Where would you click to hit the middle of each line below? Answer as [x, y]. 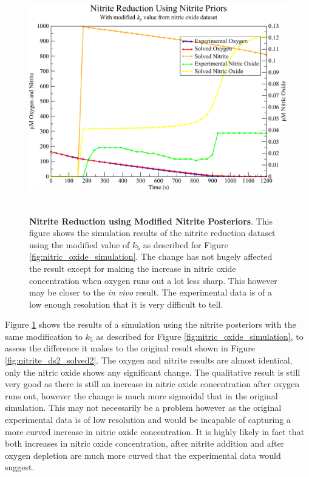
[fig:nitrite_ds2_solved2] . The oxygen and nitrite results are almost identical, [149, 360]
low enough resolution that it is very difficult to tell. [126, 304]
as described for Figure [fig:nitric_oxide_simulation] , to [200, 336]
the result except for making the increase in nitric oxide [133, 268]
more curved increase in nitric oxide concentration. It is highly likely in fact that [155, 431]
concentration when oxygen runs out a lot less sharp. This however [153, 280]
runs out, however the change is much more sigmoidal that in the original [141, 395]
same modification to [44, 336]
